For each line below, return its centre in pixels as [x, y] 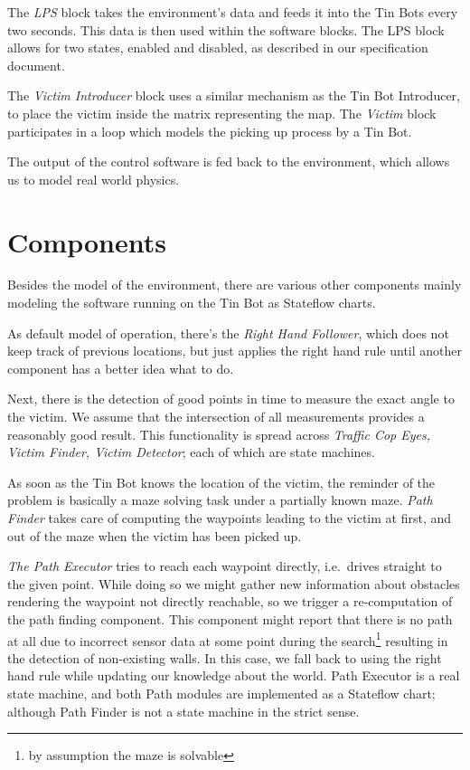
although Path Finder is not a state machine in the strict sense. [183, 711]
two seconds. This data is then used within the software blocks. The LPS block [226, 29]
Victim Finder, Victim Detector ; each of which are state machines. [191, 452]
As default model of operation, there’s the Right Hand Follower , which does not [228, 333]
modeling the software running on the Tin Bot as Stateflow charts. [192, 303]
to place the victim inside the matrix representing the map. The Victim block [222, 113]
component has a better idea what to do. [121, 368]
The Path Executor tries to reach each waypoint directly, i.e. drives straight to [225, 566]
